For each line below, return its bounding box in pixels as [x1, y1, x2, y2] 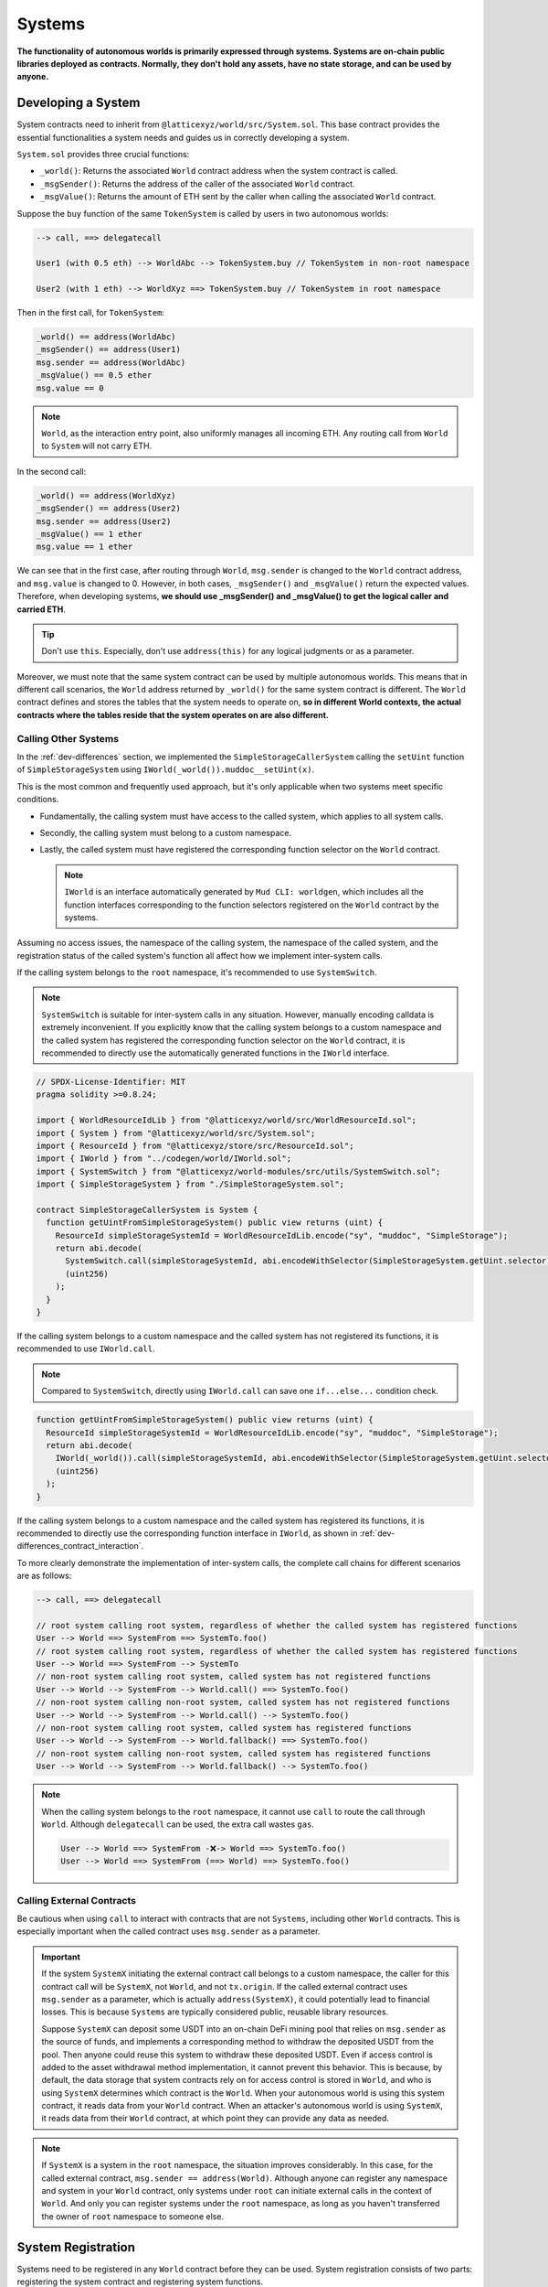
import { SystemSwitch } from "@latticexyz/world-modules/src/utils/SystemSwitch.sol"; [36, 1166, 441, 1176]
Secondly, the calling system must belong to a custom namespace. [39, 827, 292, 838]
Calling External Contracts [16, 1894, 137, 1906]
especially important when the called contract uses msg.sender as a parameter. [16, 1926, 321, 1937]
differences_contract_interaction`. [16, 1541, 144, 1552]
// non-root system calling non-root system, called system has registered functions [36, 1748, 431, 1758]
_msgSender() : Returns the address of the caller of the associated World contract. [39, 178, 355, 189]
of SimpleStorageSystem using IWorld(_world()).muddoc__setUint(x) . [16, 764, 315, 775]
